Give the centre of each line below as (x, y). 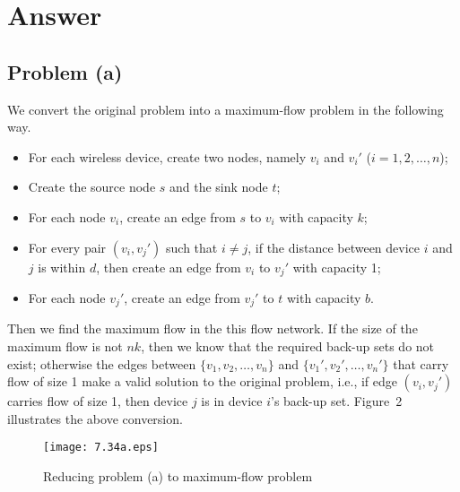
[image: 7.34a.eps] (101, 448)
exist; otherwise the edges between (102, 363)
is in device (232, 401)
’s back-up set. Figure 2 (337, 401)
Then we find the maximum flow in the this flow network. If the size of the (213, 328)
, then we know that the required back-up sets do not (288, 346)
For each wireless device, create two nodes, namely (167, 156)
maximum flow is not (65, 346)
